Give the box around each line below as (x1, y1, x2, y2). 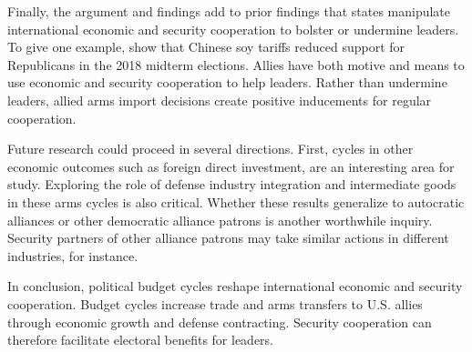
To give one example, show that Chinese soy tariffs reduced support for (7, 37, 405, 56)
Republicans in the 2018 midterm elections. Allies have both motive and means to (7, 55, 465, 74)
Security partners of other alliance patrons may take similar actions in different (7, 228, 449, 247)
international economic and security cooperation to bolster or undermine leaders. (7, 19, 459, 38)
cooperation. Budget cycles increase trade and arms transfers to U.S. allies (7, 294, 423, 313)
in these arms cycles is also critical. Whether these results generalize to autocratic (7, 192, 465, 211)
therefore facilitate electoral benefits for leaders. (7, 330, 274, 349)
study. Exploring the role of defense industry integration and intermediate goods (7, 175, 457, 194)
